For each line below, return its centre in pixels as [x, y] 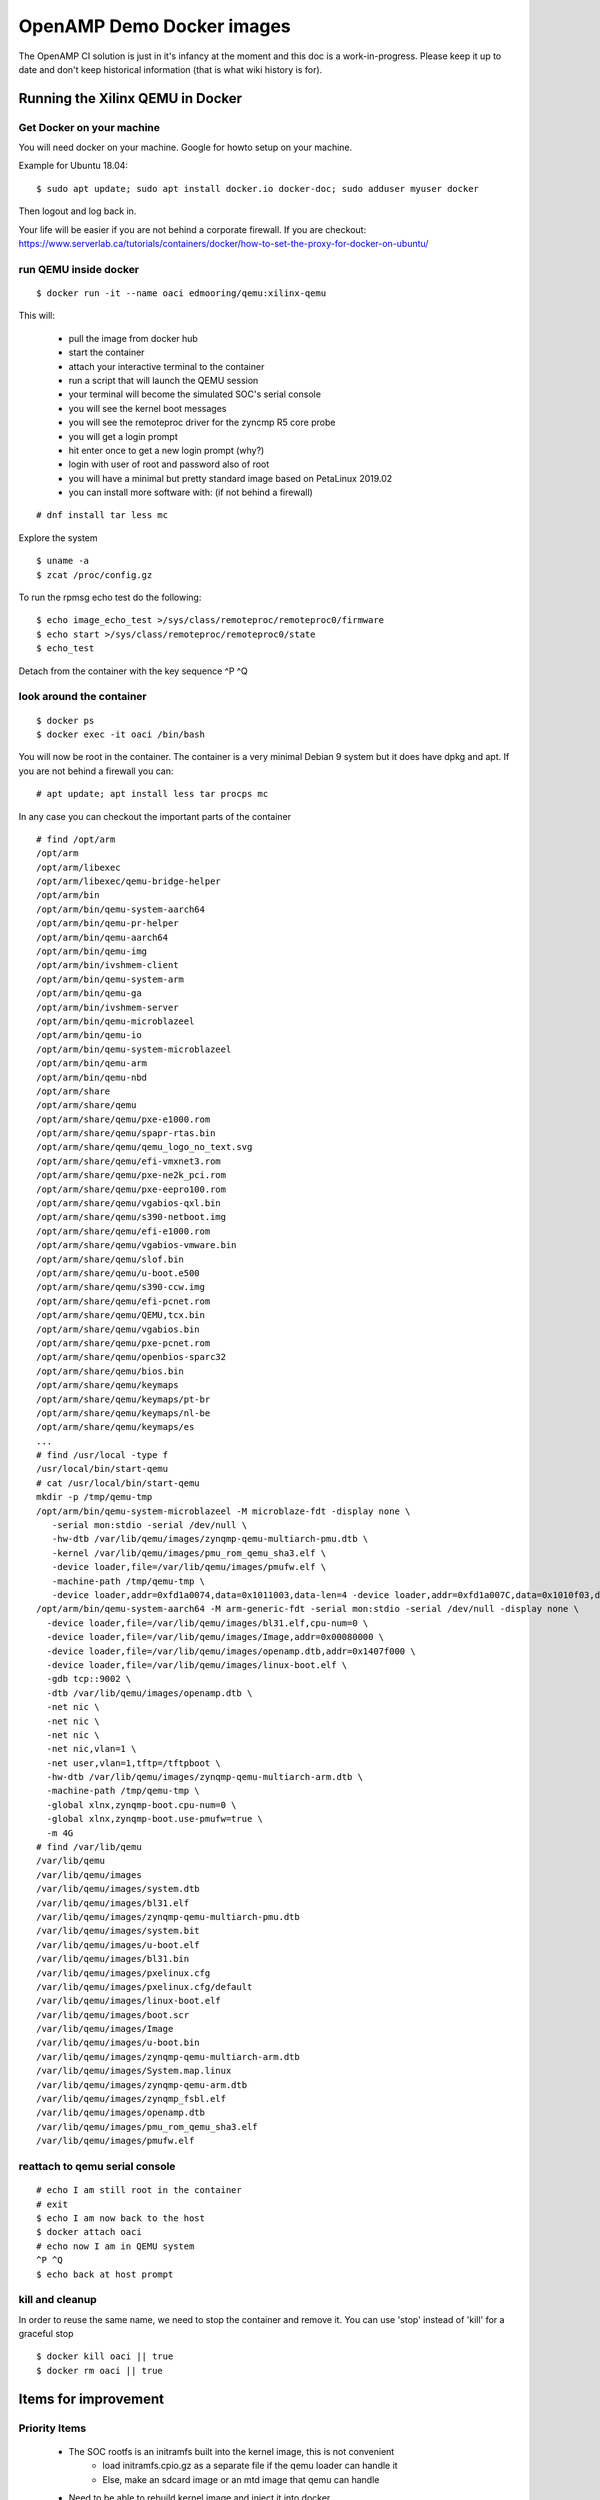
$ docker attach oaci [89, 2232]
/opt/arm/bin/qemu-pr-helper [107, 923]
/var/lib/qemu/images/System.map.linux [134, 2071]
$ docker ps [65, 720]
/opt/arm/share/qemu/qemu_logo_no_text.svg [144, 1147]
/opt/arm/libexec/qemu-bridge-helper [129, 881]
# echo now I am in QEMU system [115, 2246]
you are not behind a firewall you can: [96, 771]
